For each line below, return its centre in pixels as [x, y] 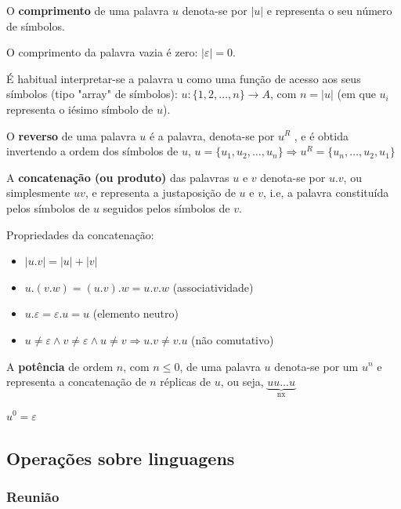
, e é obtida [321, 135]
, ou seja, [242, 382]
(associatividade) [213, 287]
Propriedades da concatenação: [80, 234]
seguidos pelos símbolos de [166, 207]
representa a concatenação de [76, 382]
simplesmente [38, 193]
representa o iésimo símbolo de [80, 109]
